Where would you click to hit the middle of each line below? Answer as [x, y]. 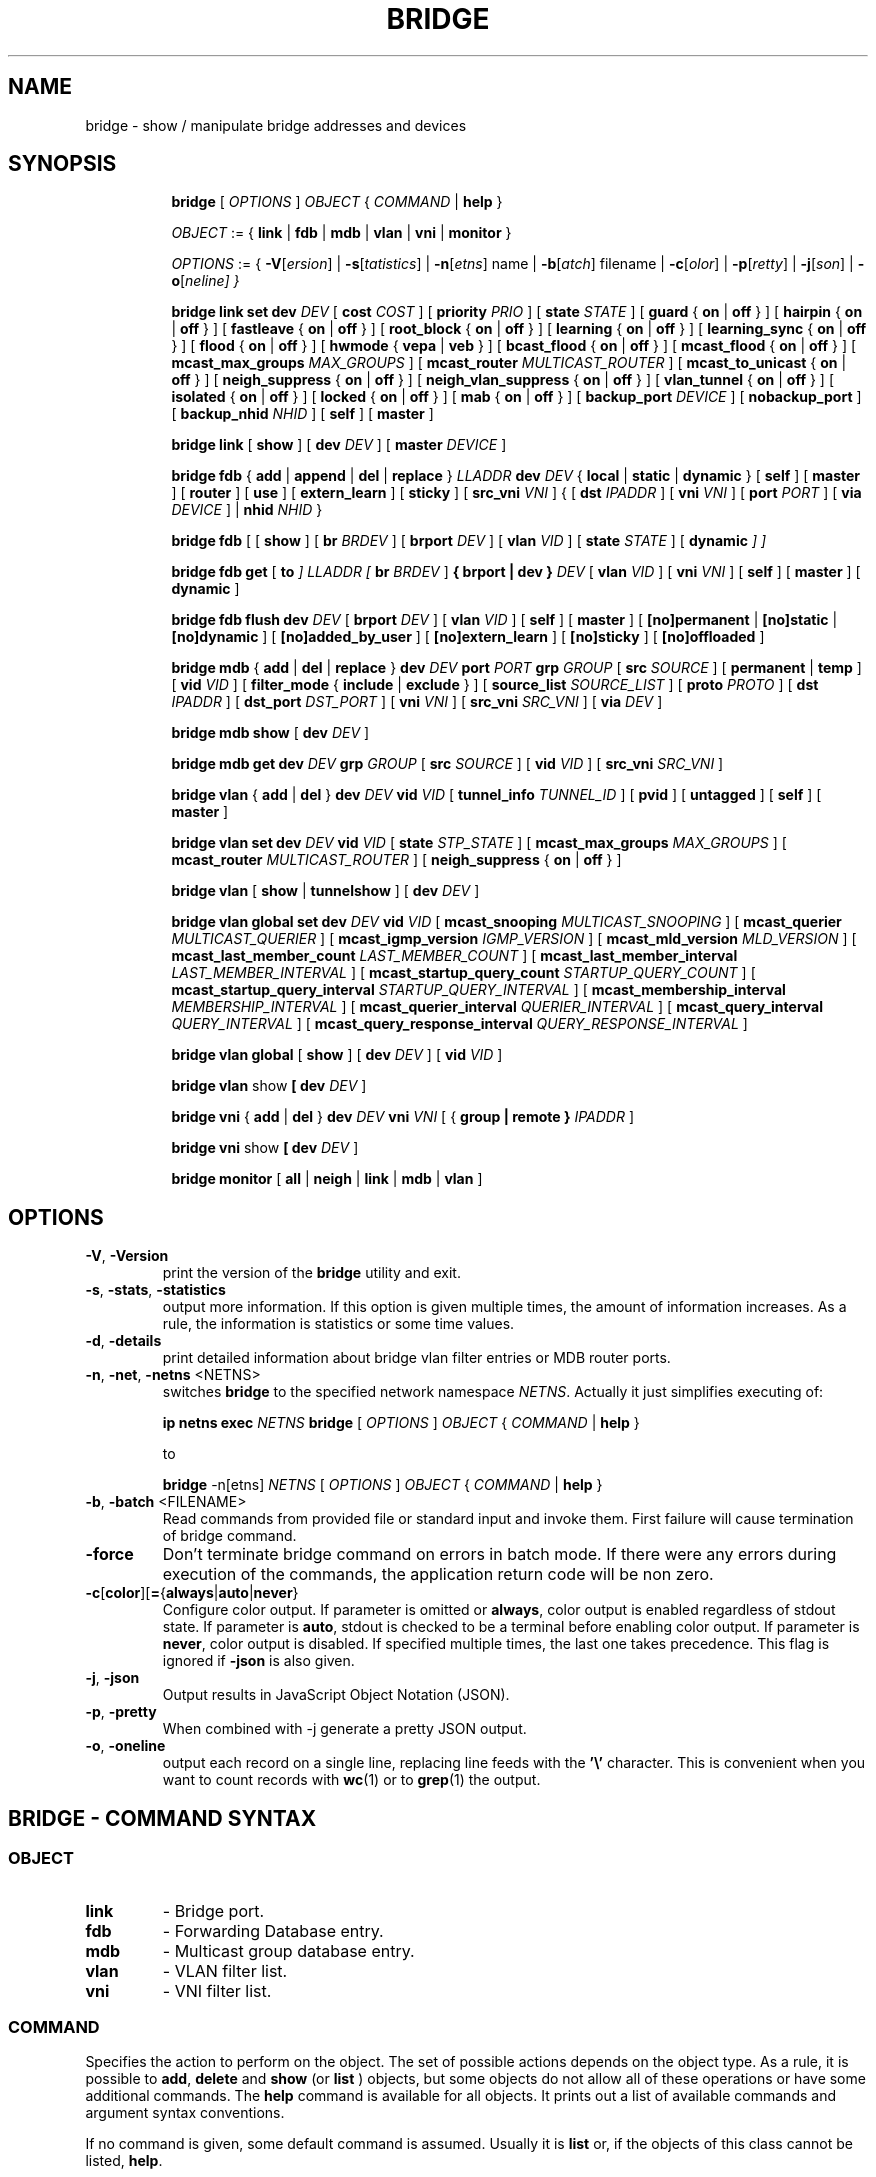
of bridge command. [229, 1536]
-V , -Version [127, 1256]
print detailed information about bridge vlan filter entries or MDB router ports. [416, 1358]
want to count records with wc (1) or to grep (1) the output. [351, 1780]
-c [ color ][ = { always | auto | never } [192, 1593]
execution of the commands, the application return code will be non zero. [438, 1574]
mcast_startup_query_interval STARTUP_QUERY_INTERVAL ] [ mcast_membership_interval [478, 990]
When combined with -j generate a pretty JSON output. [344, 1729]
